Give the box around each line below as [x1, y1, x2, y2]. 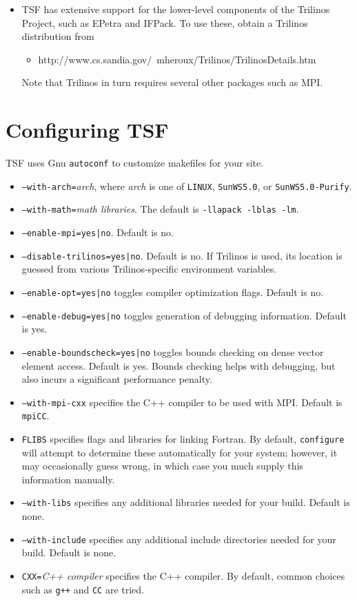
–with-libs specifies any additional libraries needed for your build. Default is [21, 495, 350, 509]
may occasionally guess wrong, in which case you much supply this [21, 458, 303, 473]
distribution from [21, 29, 94, 43]
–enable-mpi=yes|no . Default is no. [21, 225, 174, 240]
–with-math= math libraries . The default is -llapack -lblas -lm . [21, 202, 299, 216]
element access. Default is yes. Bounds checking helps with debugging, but [21, 358, 336, 372]
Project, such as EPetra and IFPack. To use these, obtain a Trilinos [21, 15, 308, 30]
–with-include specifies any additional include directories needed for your [21, 531, 336, 546]
